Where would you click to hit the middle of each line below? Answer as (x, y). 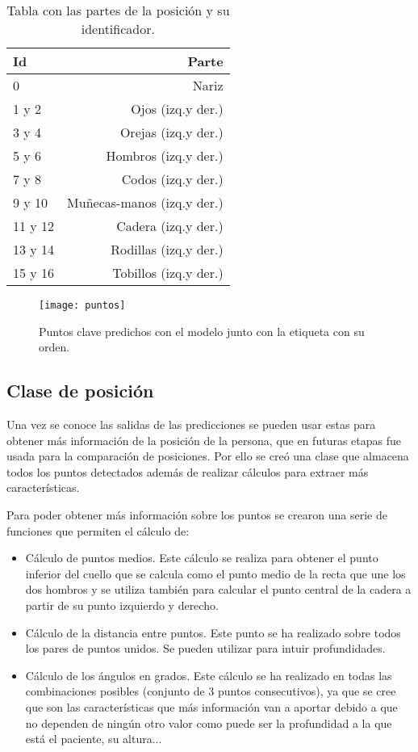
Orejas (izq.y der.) (171, 132)
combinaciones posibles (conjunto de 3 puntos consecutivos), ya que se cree (211, 691)
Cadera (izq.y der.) (170, 226)
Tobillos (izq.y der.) (168, 273)
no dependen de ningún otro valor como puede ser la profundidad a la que (209, 723)
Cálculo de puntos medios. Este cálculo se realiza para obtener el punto (202, 558)
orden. (54, 347)
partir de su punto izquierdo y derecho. (122, 605)
